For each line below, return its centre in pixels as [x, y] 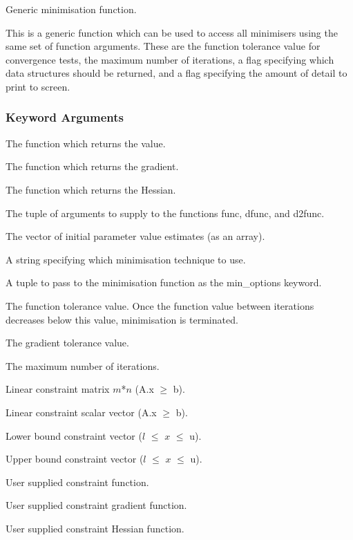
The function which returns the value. [86, 143]
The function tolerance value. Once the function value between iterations [160, 305]
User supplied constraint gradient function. [96, 505]
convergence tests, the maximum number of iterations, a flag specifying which [170, 59]
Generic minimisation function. [71, 9]
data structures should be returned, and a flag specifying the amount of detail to [176, 73]
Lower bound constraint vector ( [74, 435]
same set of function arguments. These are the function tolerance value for [163, 46]
